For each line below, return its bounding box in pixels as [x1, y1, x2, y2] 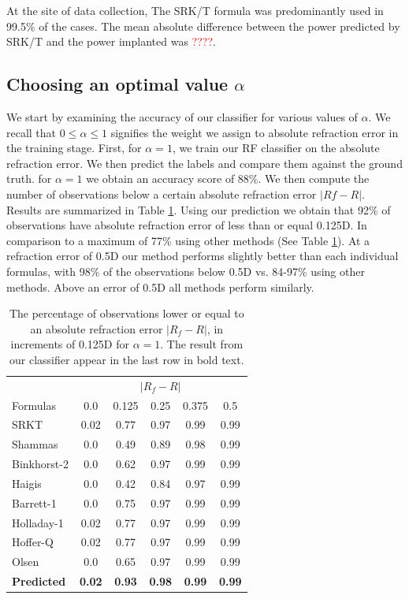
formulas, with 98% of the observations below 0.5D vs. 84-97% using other [6, 262, 365, 279]
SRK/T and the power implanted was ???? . [6, 33, 216, 50]
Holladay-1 [12, 514, 64, 530]
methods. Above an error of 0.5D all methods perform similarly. [6, 278, 314, 295]
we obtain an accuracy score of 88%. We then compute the [86, 170, 370, 187]
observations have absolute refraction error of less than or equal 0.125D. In [6, 217, 367, 233]
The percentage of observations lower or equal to [9, 305, 244, 322]
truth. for [6, 170, 52, 187]
